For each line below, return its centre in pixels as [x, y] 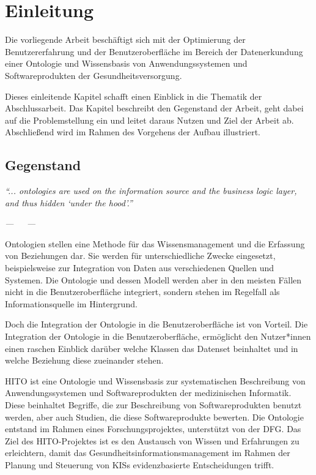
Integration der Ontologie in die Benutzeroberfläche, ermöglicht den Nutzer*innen [158, 336]
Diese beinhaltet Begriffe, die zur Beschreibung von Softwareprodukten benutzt [153, 404]
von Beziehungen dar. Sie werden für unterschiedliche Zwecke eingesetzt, [140, 256]
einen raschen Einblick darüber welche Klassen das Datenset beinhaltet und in [152, 348]
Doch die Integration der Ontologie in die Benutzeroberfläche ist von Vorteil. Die [156, 324]
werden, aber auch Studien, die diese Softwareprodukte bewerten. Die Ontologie [154, 417]
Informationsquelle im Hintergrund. [71, 303]
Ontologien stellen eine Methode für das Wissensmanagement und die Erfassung [155, 243]
